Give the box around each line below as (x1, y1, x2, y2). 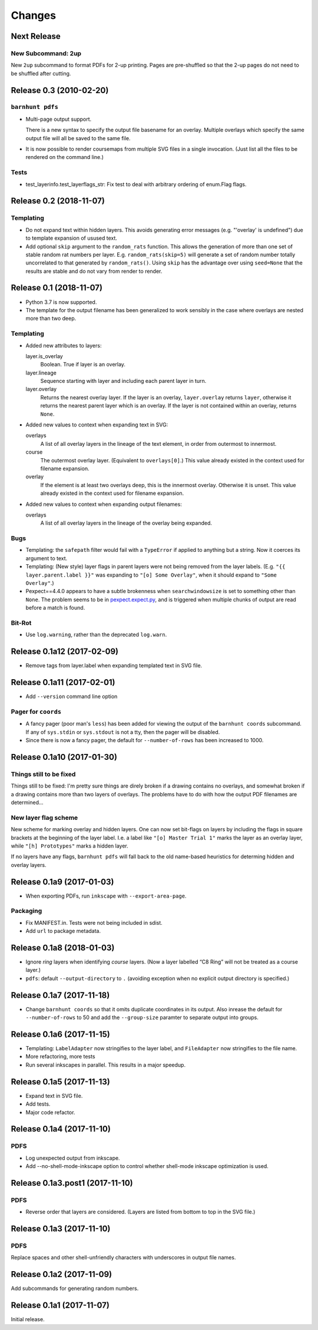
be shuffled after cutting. (11, 70, 71, 77)
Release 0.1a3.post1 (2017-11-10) (11, 1178, 133, 1188)
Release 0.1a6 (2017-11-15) (11, 1029, 110, 1039)
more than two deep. (25, 315, 77, 322)
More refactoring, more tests (25, 1053, 95, 1060)
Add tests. (25, 1100, 51, 1107)
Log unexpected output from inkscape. (25, 1154, 120, 1162)
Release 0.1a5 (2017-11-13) (11, 1077, 110, 1087)
